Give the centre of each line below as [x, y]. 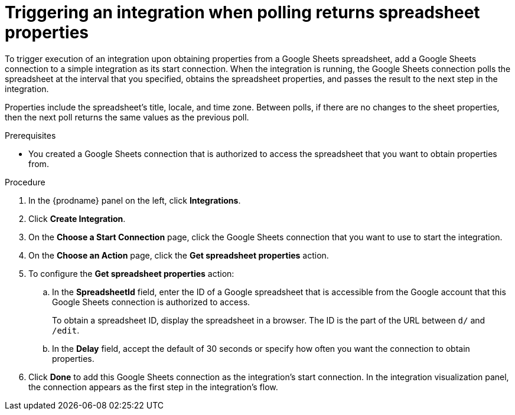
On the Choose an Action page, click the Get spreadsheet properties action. [179, 255]
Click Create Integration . [77, 218]
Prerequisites [30, 135]
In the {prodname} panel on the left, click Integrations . [135, 200]
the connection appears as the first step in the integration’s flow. [153, 387]
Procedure [25, 182]
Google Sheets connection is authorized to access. [151, 302]
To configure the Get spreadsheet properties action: [131, 273]
